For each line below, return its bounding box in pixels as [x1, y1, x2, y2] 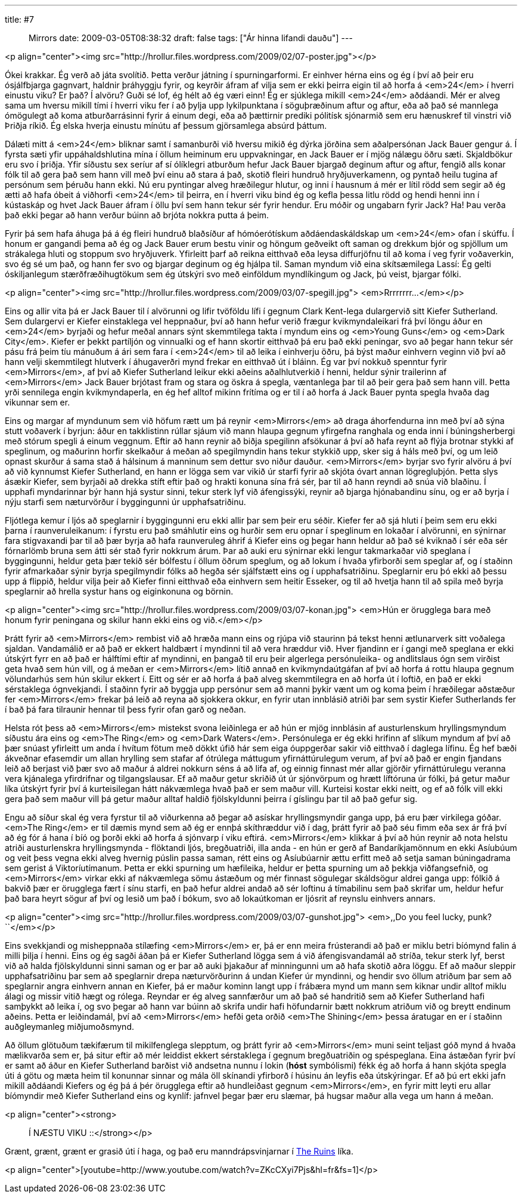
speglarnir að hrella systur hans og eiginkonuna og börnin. [5, 586, 234, 596]
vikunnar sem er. [5, 397, 70, 407]
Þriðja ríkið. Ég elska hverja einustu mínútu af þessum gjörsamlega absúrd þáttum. [5, 120, 327, 131]
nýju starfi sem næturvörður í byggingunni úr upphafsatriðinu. [5, 497, 246, 507]
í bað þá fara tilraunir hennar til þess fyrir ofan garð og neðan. [5, 704, 246, 714]
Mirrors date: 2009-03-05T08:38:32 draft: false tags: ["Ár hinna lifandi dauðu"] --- [29, 33, 353, 43]
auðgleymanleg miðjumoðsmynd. [5, 1021, 134, 1032]
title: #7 [5, 14, 34, 24]
